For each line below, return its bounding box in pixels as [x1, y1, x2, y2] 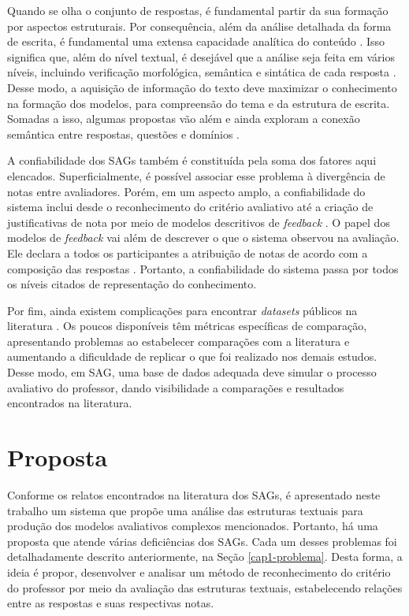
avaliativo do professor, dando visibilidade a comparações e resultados [7, 379, 344, 395]
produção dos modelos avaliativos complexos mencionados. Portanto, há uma [7, 518, 378, 534]
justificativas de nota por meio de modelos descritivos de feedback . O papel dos [7, 213, 390, 230]
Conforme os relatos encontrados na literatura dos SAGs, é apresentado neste [7, 486, 381, 503]
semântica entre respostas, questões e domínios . [7, 125, 240, 142]
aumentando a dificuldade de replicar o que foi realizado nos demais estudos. [7, 348, 377, 365]
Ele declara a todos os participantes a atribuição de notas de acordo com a [7, 244, 368, 261]
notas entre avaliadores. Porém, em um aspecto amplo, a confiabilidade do [7, 183, 366, 199]
